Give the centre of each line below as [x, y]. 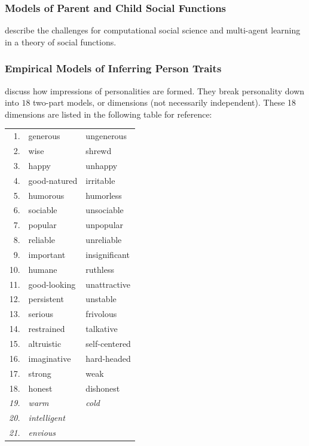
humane [43, 269]
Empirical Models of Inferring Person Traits [113, 68]
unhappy [102, 165]
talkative [102, 329]
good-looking [52, 284]
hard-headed [108, 358]
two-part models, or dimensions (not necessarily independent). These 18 [165, 102]
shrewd [99, 150]
